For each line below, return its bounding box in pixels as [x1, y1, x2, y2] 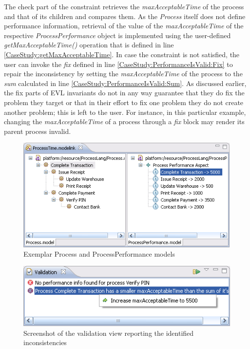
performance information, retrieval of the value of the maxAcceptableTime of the [4, 21, 244, 31]
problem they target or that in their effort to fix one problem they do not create [4, 97, 244, 107]
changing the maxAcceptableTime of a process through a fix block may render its [4, 116, 245, 127]
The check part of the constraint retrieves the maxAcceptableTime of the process [4, 1, 244, 11]
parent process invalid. [4, 126, 71, 136]
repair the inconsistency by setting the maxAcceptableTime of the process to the [4, 68, 243, 79]
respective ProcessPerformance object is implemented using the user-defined [4, 30, 231, 40]
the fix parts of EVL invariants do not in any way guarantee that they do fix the [4, 87, 245, 98]
